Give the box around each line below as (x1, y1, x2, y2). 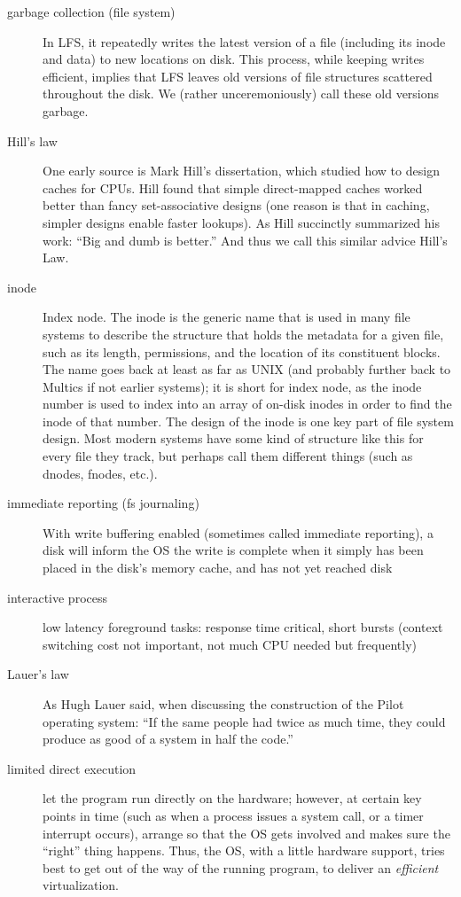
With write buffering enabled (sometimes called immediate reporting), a (43, 523, 434, 542)
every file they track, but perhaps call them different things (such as (43, 447, 413, 465)
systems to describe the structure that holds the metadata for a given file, (43, 324, 444, 343)
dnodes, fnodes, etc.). (43, 464, 158, 482)
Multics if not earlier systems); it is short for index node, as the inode (43, 377, 422, 395)
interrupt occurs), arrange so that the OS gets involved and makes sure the (43, 823, 450, 842)
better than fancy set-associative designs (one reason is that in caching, (43, 196, 430, 214)
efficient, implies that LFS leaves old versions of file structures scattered (43, 66, 433, 85)
